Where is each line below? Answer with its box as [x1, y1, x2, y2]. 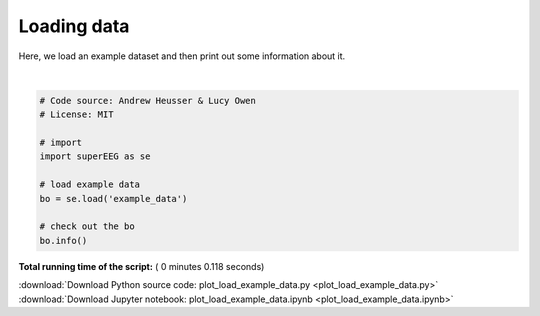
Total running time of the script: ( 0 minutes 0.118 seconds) [18, 260, 265, 272]
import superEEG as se [39, 151, 151, 162]
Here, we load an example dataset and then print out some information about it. [18, 50, 346, 62]
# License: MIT [39, 109, 114, 120]
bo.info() [39, 235, 88, 246]
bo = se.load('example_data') [39, 193, 188, 204]
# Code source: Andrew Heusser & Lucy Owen [39, 95, 257, 106]
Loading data [18, 15, 130, 37]
